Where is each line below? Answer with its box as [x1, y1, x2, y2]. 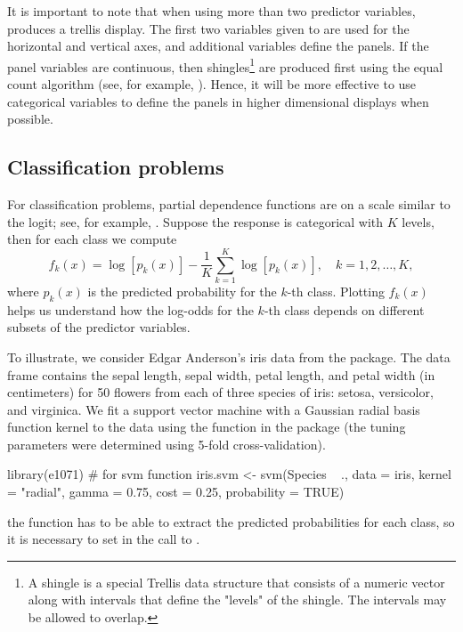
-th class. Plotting [287, 281, 385, 300]
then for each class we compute [7, 230, 177, 248]
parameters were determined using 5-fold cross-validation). [7, 434, 326, 453]
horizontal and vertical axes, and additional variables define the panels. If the [7, 36, 429, 55]
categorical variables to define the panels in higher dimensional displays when [7, 92, 429, 110]
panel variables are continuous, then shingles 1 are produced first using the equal [7, 54, 443, 76]
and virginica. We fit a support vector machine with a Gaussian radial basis [7, 400, 420, 418]
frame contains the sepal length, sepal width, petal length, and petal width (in [7, 365, 435, 384]
